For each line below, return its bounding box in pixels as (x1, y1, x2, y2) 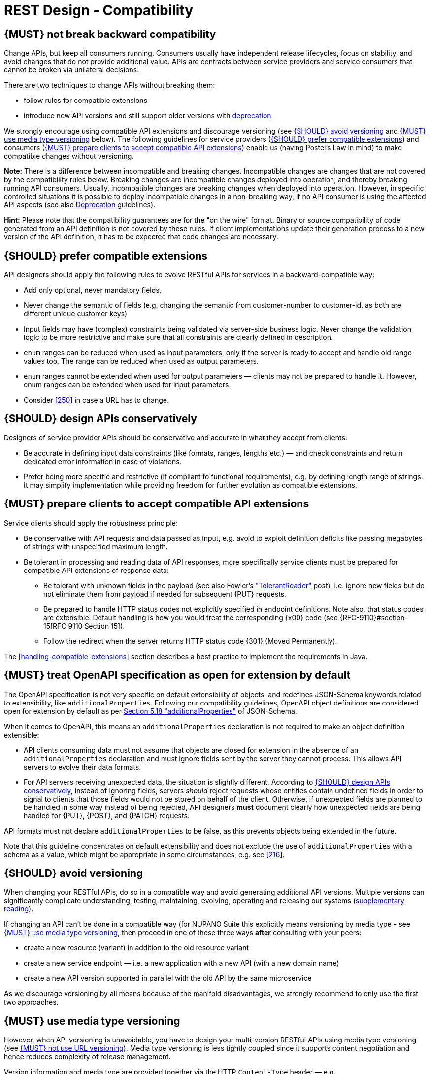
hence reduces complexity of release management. (4, 1052, 171, 1061)
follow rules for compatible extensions (24, 96, 148, 105)
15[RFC (43, 621, 66, 630)
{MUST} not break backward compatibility (4, 28, 216, 40)
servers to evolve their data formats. (24, 762, 141, 771)
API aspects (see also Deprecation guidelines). (4, 201, 156, 209)
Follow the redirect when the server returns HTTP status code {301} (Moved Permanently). (43, 637, 337, 645)
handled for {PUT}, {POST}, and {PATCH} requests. (24, 811, 190, 820)
